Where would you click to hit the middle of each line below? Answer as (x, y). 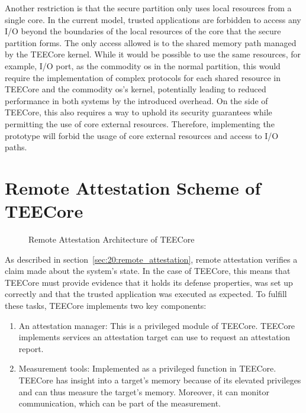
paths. (16, 147)
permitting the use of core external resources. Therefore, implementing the (140, 123)
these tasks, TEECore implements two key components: (106, 305)
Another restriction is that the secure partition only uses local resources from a (148, 8)
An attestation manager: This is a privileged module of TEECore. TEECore (157, 325)
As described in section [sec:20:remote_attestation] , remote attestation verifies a (151, 259)
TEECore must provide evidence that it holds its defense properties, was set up (149, 282)
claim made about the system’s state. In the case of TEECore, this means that (148, 271)
